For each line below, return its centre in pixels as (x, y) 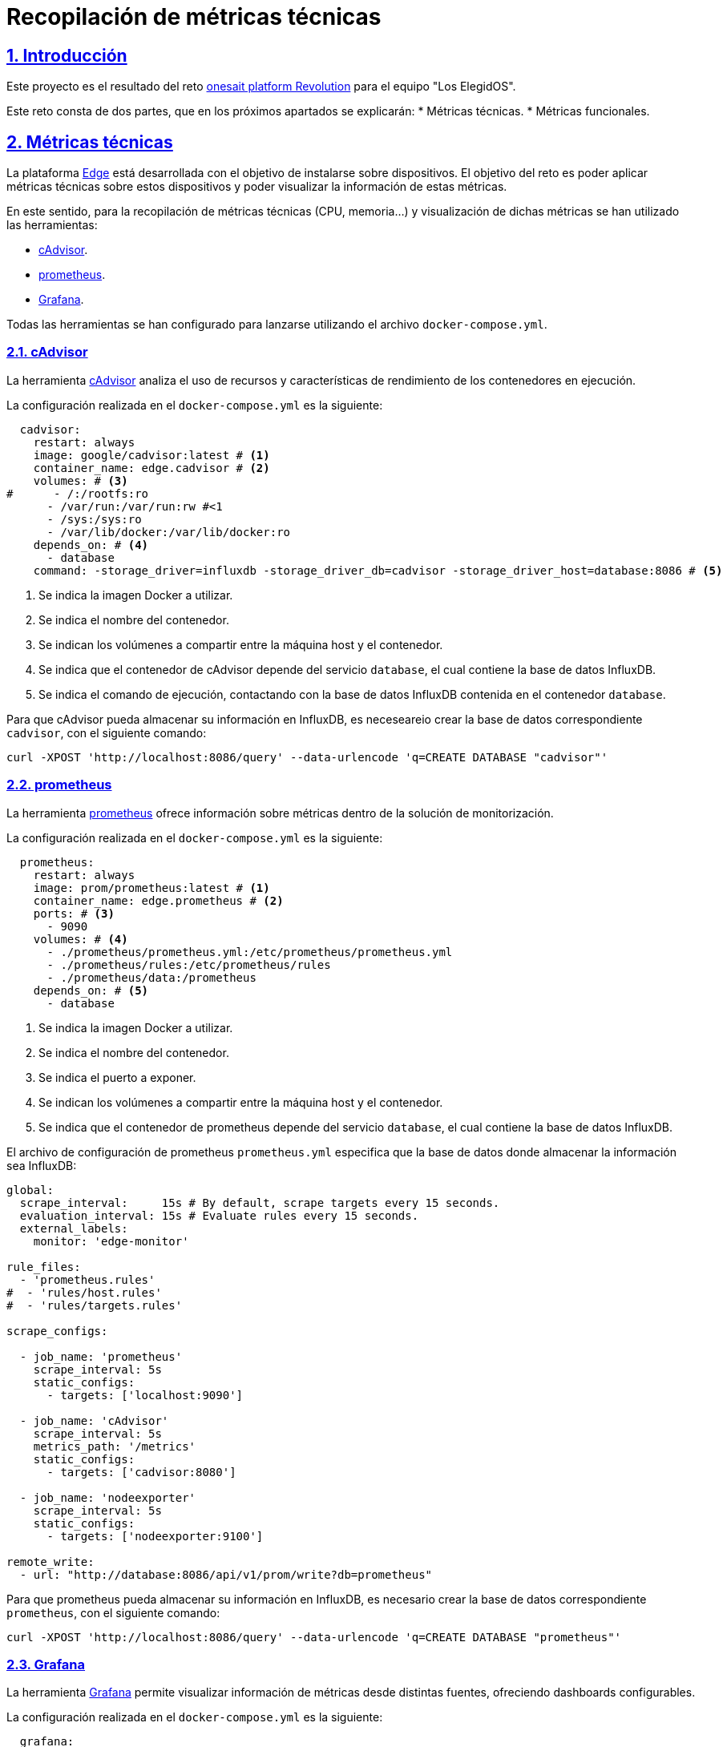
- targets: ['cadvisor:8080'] (141, 1472)
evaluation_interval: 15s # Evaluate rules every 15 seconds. (219, 1215)
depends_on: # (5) (91, 990)
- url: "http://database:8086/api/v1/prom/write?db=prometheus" (226, 1574)
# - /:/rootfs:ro (78, 493)
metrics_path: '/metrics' (115, 1446)
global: (30, 1190)
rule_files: (44, 1267)
